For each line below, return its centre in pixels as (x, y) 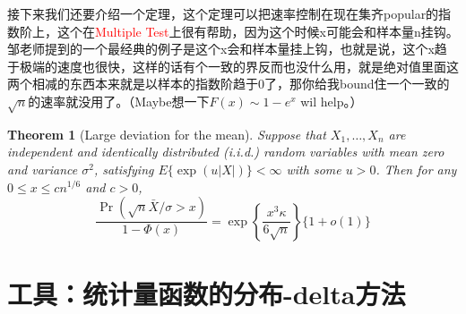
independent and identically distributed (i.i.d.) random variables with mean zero (226, 152)
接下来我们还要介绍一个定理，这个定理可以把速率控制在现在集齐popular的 (223, 13)
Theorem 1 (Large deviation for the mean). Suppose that (167, 134)
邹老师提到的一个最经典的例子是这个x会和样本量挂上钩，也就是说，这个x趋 (227, 49)
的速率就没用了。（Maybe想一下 (119, 101)
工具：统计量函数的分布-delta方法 (207, 293)
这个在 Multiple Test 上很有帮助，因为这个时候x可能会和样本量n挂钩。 (258, 31)
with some (314, 169)
